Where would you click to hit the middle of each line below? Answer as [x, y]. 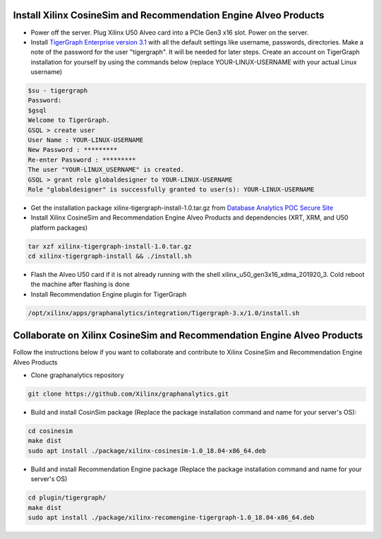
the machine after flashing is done [80, 284]
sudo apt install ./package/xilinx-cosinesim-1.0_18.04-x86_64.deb [147, 451]
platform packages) [59, 227]
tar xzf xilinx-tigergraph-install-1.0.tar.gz [110, 246]
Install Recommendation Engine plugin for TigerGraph [109, 294]
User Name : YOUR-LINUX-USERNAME [86, 140]
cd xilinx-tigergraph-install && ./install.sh [110, 256]
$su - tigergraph [58, 91]
